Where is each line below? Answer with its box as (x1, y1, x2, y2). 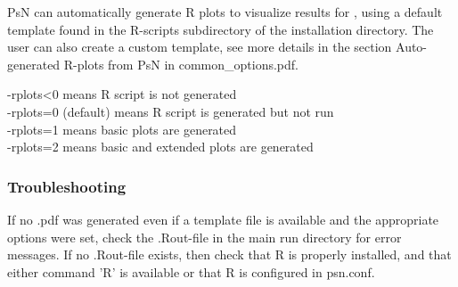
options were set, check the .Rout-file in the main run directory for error (7, 227, 402, 246)
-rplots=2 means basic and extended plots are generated (7, 137, 314, 156)
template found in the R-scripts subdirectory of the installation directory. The (7, 20, 434, 38)
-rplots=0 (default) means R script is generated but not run (7, 102, 334, 120)
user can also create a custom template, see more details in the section (7, 37, 392, 56)
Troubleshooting (7, 175, 127, 197)
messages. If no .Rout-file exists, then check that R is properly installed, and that (7, 245, 452, 264)
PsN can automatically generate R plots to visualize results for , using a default (7, 3, 443, 20)
